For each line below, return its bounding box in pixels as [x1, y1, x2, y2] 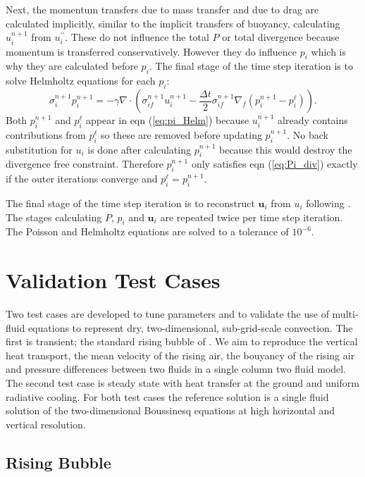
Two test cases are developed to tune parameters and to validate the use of [6, 306, 329, 321]
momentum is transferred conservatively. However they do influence [6, 44, 297, 58]
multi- [332, 306, 359, 321]
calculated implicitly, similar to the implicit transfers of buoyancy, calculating [6, 16, 340, 30]
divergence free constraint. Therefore [6, 156, 163, 171]
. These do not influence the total [65, 30, 209, 44]
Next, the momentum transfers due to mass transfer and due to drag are [6, 2, 319, 16]
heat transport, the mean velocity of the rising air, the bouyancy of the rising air [6, 347, 355, 362]
